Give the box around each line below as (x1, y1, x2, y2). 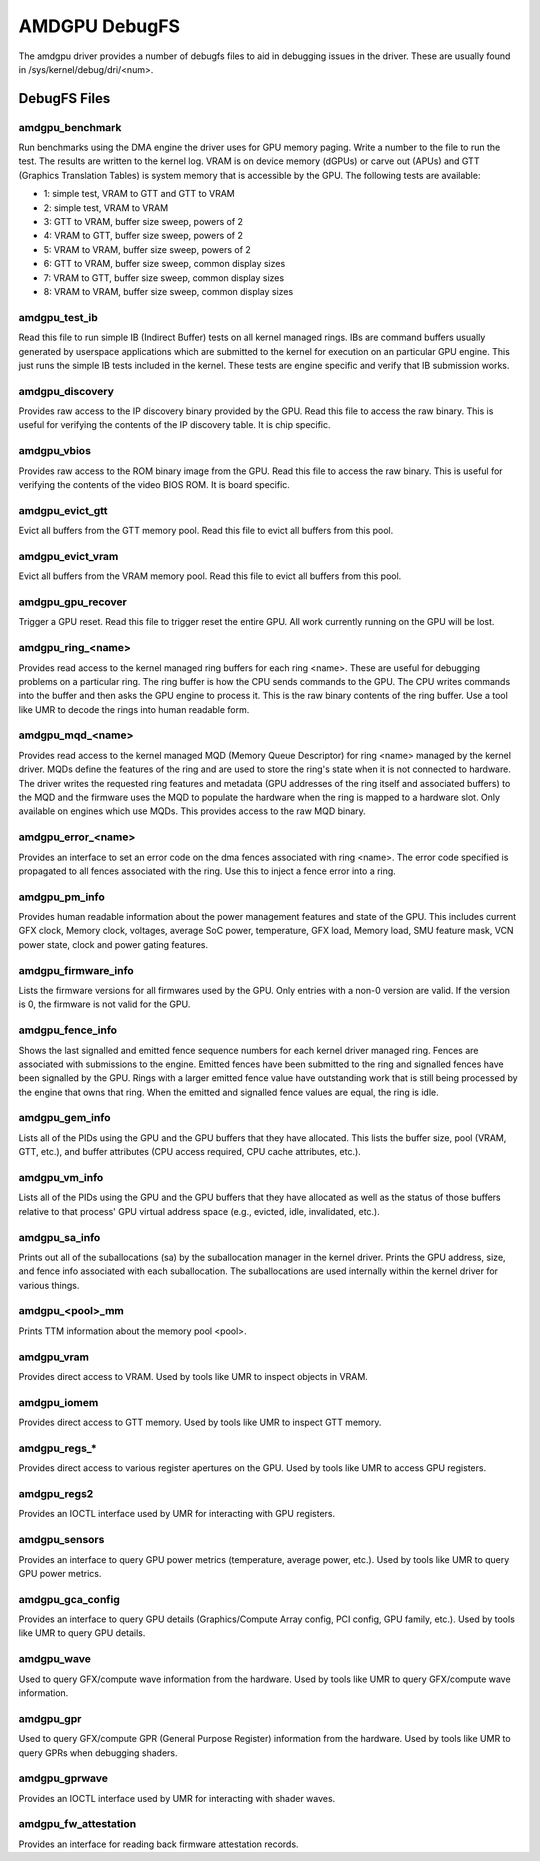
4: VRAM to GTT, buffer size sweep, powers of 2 (43, 230, 244, 242)
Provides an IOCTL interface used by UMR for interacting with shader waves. (18, 1792, 336, 1804)
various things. (18, 1279, 80, 1291)
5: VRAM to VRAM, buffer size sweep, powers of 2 (43, 243, 252, 255)
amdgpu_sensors (18, 1533, 105, 1547)
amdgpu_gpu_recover (18, 595, 127, 609)
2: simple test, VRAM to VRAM (43, 201, 169, 214)
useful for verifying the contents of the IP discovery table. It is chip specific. (18, 419, 331, 431)
